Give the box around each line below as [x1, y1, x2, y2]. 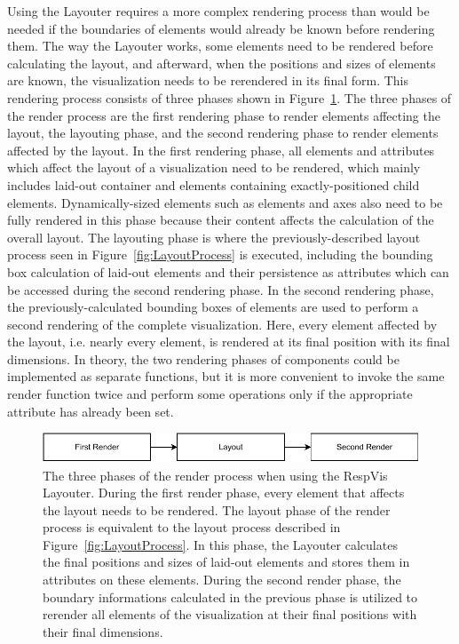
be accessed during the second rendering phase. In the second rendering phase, [7, 280, 434, 298]
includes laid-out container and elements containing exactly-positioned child [7, 175, 420, 194]
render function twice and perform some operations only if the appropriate [7, 385, 413, 403]
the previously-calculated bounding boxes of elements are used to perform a [7, 298, 419, 316]
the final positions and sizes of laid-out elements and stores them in [43, 553, 410, 571]
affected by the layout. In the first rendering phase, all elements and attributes [7, 140, 435, 159]
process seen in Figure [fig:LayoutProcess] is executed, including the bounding [7, 245, 433, 264]
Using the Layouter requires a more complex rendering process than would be [7, 2, 430, 20]
